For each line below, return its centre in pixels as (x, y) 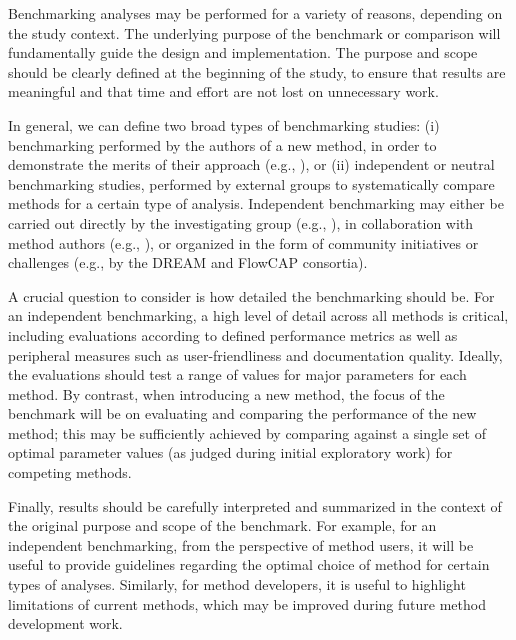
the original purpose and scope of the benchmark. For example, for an (222, 525)
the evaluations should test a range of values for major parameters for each (237, 374)
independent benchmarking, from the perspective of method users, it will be (241, 544)
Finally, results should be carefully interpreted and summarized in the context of (255, 505)
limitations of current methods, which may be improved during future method (247, 603)
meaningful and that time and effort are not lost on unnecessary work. (223, 91)
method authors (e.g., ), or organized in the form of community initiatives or (243, 242)
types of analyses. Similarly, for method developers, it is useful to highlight (237, 584)
